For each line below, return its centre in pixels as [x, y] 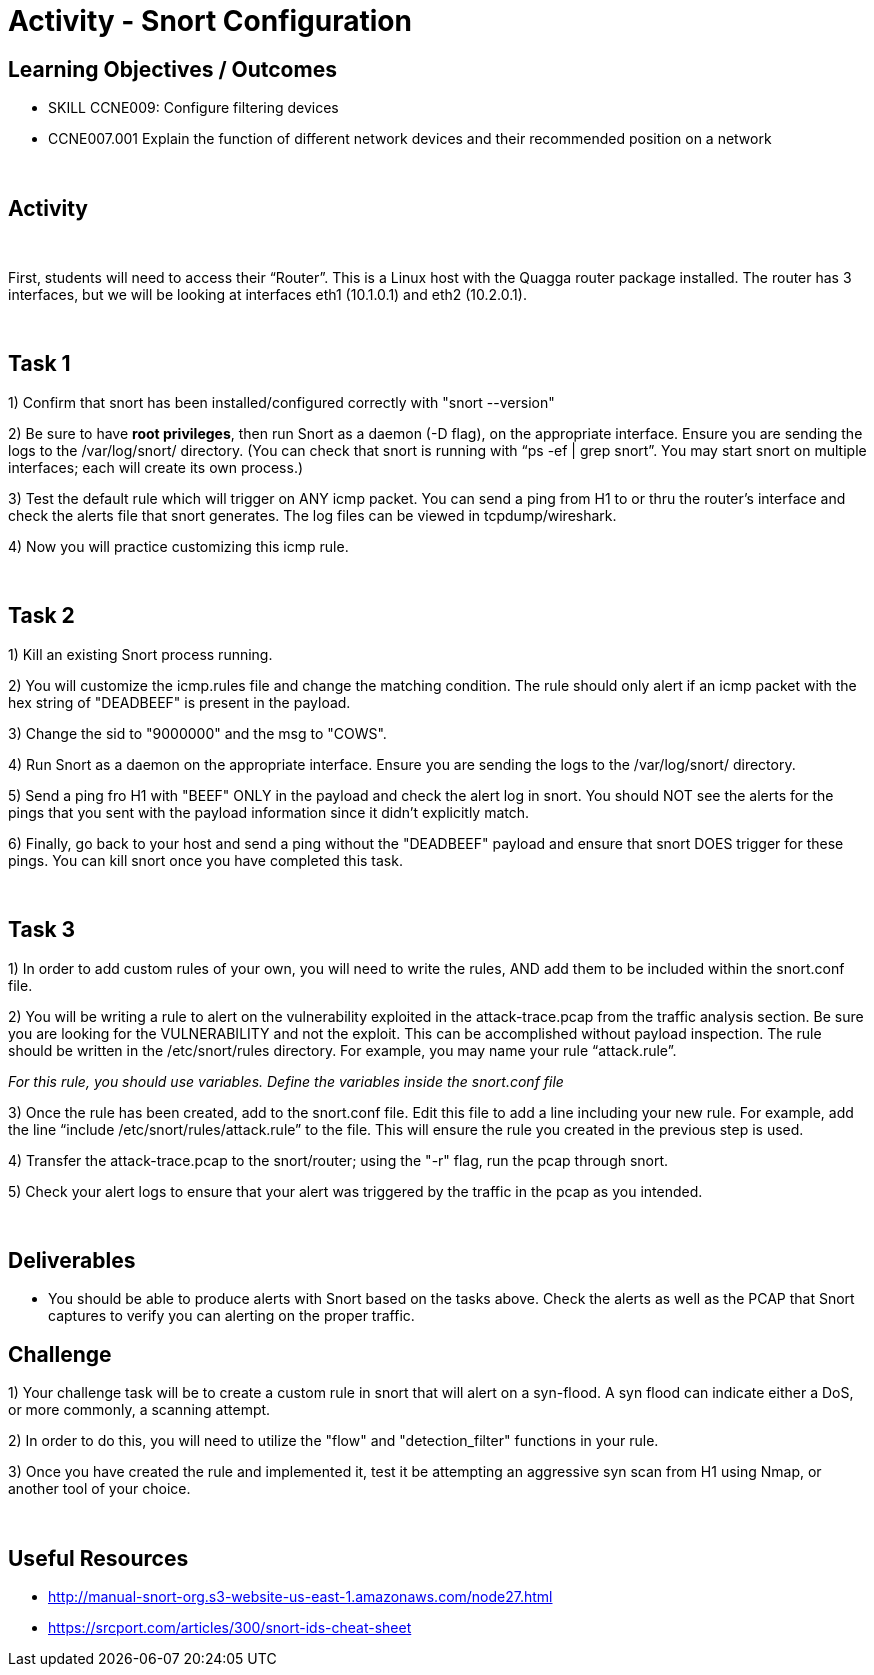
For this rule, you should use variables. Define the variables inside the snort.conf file [286, 1081]
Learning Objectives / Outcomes [172, 69]
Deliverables [72, 1260]
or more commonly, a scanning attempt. [139, 1410]
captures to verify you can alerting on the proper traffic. [231, 1316]
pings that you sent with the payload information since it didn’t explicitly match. [269, 812]
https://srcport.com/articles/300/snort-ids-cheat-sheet [230, 1628]
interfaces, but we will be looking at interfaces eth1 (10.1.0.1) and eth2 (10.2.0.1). [267, 295]
